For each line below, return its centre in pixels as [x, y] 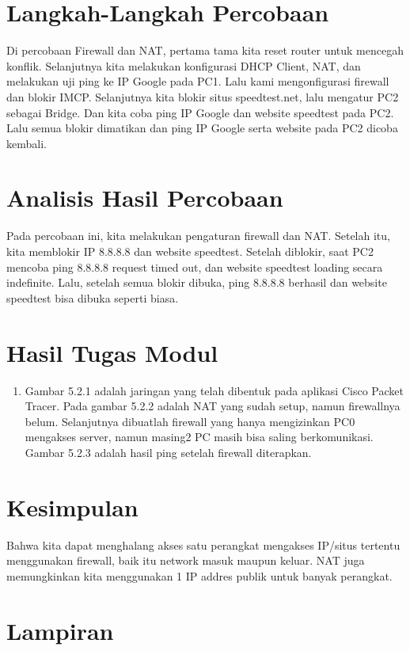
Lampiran [60, 630]
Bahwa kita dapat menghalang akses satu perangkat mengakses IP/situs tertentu [203, 544]
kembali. [27, 143]
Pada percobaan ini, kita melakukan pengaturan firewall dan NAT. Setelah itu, [198, 236]
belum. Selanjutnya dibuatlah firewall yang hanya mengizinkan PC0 [190, 421]
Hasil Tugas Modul [112, 352]
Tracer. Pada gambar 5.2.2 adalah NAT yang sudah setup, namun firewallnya [213, 406]
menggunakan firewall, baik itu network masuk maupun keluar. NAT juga [186, 560]
